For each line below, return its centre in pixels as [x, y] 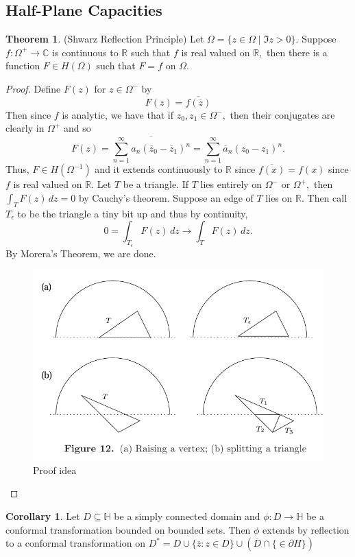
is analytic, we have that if [118, 114]
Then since [28, 114]
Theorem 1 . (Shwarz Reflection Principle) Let [105, 39]
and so [77, 128]
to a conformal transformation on [75, 543]
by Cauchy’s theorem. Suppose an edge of [166, 197]
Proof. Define [33, 88]
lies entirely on [231, 184]
